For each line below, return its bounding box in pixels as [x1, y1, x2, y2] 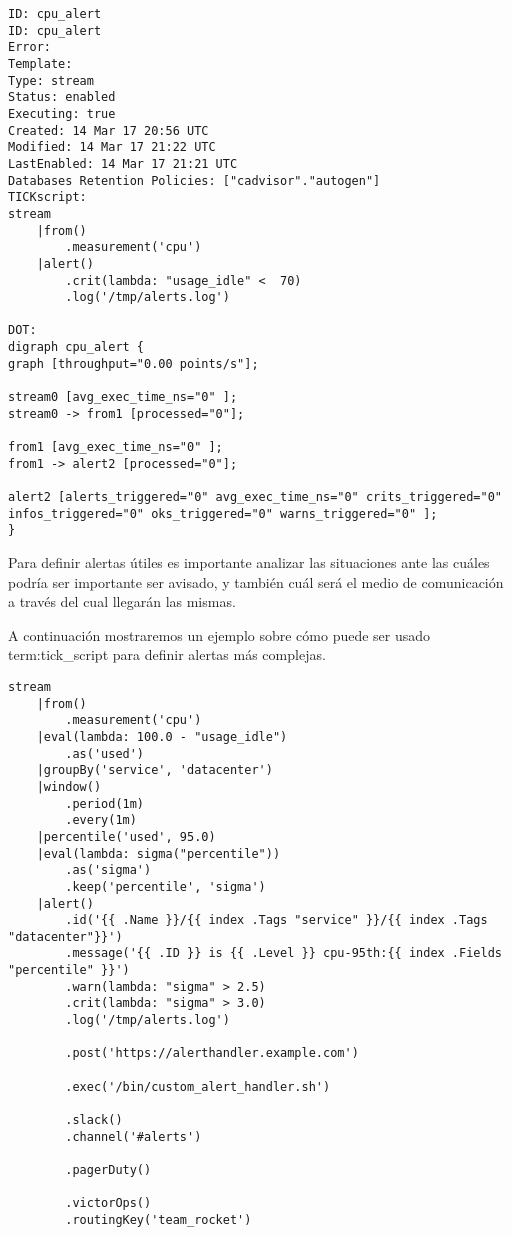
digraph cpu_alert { [8, 340, 145, 355]
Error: [8, 40, 51, 55]
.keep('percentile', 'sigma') [65, 879, 266, 894]
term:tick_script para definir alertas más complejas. [8, 644, 326, 665]
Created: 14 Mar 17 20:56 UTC [8, 123, 209, 138]
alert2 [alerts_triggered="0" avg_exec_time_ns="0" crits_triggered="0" [8, 490, 502, 505]
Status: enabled [8, 90, 116, 105]
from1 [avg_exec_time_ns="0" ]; [8, 440, 223, 455]
